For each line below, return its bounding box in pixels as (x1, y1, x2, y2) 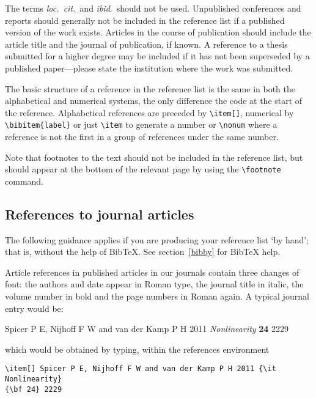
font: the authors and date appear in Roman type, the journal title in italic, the (5, 278, 304, 290)
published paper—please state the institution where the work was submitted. (5, 61, 293, 74)
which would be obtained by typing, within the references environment (5, 342, 270, 355)
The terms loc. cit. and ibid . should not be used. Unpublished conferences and (5, 2, 301, 14)
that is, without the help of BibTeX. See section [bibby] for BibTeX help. (5, 245, 281, 258)
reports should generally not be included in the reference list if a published (5, 13, 285, 26)
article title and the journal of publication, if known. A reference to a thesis (5, 37, 288, 50)
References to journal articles (5, 204, 194, 223)
